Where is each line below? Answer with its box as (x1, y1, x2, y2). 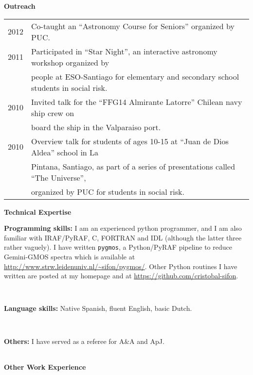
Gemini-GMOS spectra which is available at (4, 252, 135, 262)
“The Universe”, (31, 171, 86, 183)
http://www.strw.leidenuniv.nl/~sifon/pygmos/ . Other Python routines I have (4, 261, 237, 271)
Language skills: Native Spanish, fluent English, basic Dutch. (4, 303, 192, 313)
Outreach (4, 1, 36, 11)
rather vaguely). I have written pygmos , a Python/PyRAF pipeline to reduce (4, 242, 232, 252)
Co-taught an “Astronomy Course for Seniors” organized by (31, 20, 235, 32)
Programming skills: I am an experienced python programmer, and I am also (4, 223, 242, 233)
